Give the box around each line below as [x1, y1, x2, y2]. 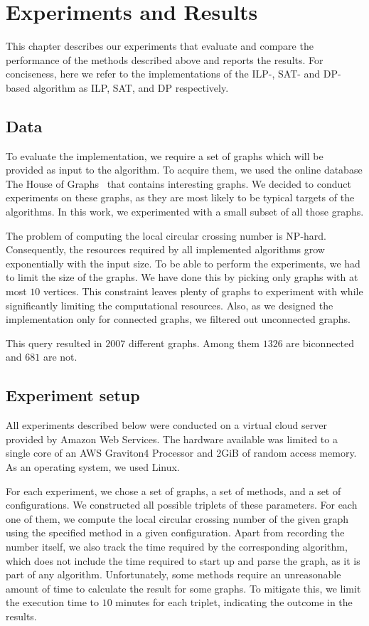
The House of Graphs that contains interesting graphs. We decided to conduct [6, 176, 351, 191]
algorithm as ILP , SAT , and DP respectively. [33, 80, 229, 95]
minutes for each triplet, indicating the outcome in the [115, 595, 353, 610]
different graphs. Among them [128, 335, 260, 350]
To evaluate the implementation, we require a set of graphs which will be [6, 148, 323, 163]
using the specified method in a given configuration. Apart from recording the [6, 525, 345, 540]
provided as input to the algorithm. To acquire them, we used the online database [6, 162, 363, 177]
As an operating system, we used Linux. [6, 460, 180, 474]
